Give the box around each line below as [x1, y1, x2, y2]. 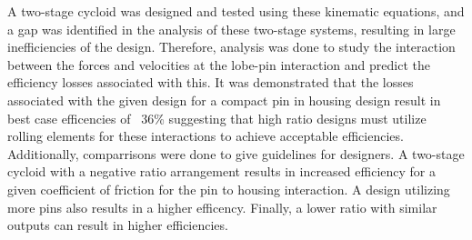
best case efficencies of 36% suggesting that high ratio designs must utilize [7, 108, 427, 127]
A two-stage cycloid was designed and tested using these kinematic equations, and [7, 2, 465, 20]
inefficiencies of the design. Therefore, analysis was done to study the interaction [7, 37, 456, 56]
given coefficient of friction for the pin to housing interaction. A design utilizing [7, 179, 450, 198]
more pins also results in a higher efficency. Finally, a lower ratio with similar [7, 197, 437, 216]
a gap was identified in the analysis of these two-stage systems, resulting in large [7, 19, 456, 38]
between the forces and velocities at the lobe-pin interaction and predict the [7, 55, 430, 74]
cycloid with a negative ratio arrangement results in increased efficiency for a [7, 162, 436, 181]
